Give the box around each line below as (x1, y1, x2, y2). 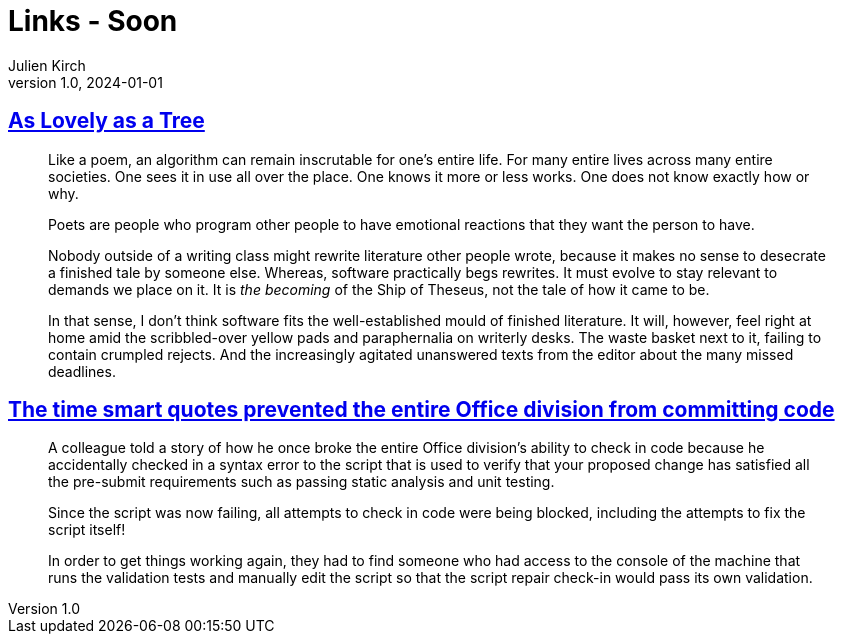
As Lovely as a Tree (8, 108, 205, 134)
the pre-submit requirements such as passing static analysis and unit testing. (48, 473, 555, 491)
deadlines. (48, 362, 116, 380)
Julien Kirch (8, 56, 86, 74)
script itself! (48, 521, 126, 539)
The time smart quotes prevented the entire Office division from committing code (8, 397, 835, 423)
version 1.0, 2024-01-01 (8, 73, 163, 91)
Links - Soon (8, 4, 178, 38)
